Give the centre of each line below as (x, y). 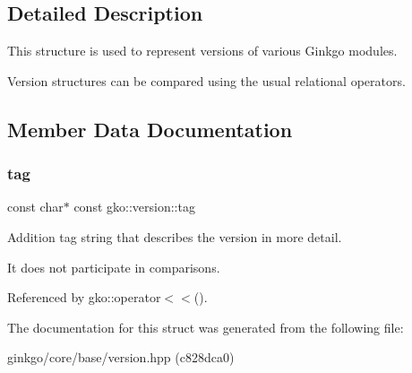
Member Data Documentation (150, 129)
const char (35, 207)
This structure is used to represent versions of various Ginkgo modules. (202, 51)
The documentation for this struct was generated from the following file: (206, 327)
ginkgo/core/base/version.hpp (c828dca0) (121, 357)
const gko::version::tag (134, 207)
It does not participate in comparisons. (114, 267)
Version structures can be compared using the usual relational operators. (206, 80)
